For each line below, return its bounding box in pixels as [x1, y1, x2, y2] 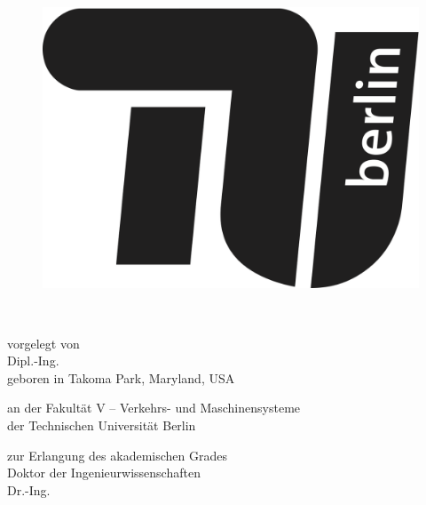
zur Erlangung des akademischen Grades [7, 445, 227, 464]
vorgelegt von [7, 333, 80, 352]
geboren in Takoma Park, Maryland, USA [7, 368, 235, 387]
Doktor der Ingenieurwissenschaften [7, 463, 201, 482]
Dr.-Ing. [7, 480, 51, 499]
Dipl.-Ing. [7, 351, 59, 370]
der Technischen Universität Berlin [7, 415, 196, 434]
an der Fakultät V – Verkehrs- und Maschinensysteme [7, 398, 301, 417]
